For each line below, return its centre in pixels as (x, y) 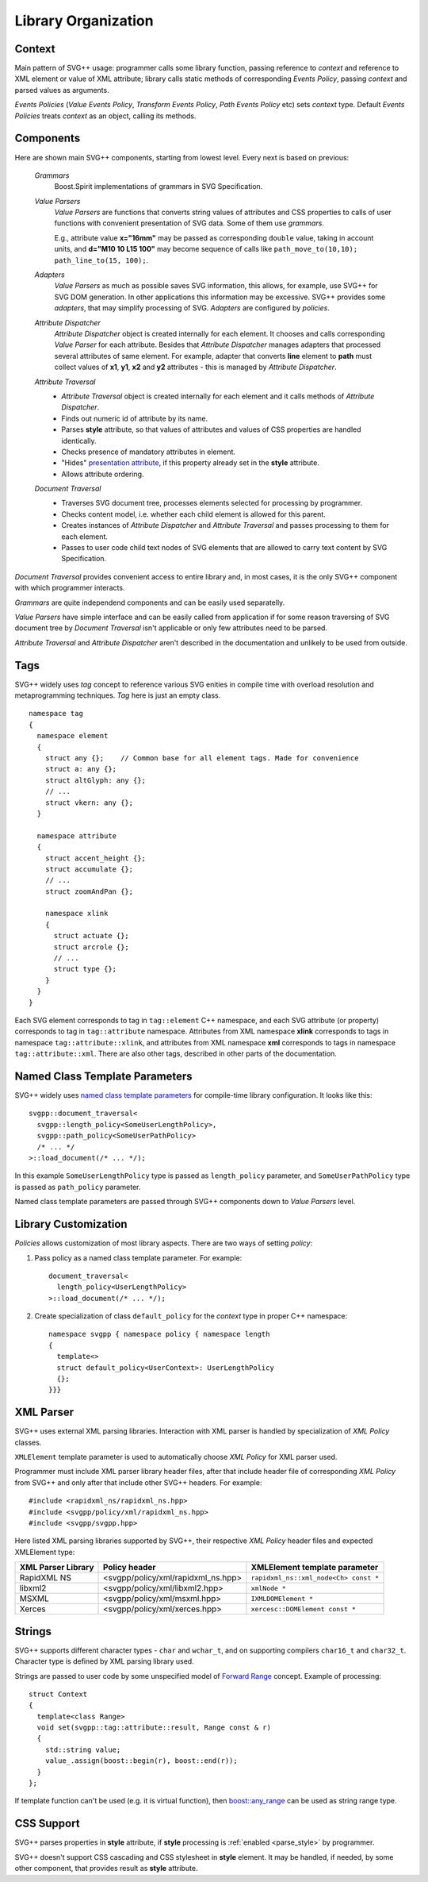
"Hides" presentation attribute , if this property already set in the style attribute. (191, 463)
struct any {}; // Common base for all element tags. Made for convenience (202, 758)
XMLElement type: (45, 1552)
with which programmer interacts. (70, 588)
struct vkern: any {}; (89, 802)
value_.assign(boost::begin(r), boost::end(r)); (141, 1761)
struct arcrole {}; (92, 947)
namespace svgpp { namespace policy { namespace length (159, 1334)
